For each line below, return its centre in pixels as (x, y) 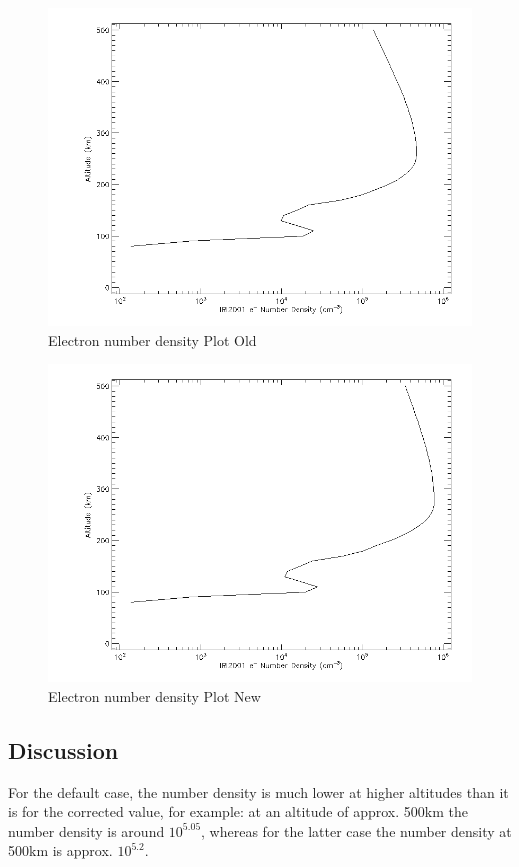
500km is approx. (60, 850)
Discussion (63, 749)
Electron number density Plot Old (152, 339)
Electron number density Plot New (154, 695)
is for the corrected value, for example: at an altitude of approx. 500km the (238, 811)
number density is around (86, 830)
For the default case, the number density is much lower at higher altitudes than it (258, 791)
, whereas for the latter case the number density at (356, 830)
